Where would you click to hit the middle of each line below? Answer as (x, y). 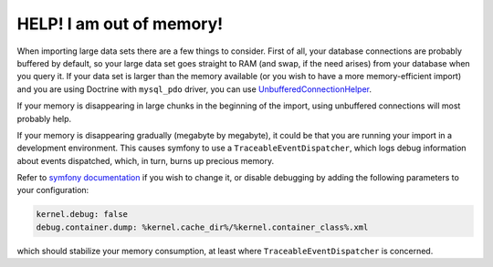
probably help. (44, 118)
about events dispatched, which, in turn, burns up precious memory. (145, 160)
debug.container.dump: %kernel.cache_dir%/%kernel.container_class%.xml (202, 227)
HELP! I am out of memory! (120, 24)
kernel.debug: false (82, 215)
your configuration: (53, 190)
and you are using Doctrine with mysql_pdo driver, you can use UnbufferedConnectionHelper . (194, 89)
